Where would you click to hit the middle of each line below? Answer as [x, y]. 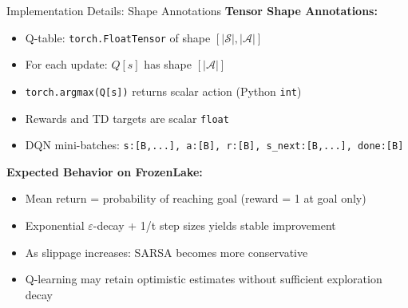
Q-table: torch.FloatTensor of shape [118, 37]
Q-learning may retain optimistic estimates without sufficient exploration [204, 279]
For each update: [66, 64]
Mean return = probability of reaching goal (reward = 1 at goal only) [196, 198]
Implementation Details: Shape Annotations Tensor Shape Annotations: [192, 10]
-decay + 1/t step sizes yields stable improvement [214, 225]
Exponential [55, 225]
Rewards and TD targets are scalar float [127, 118]
